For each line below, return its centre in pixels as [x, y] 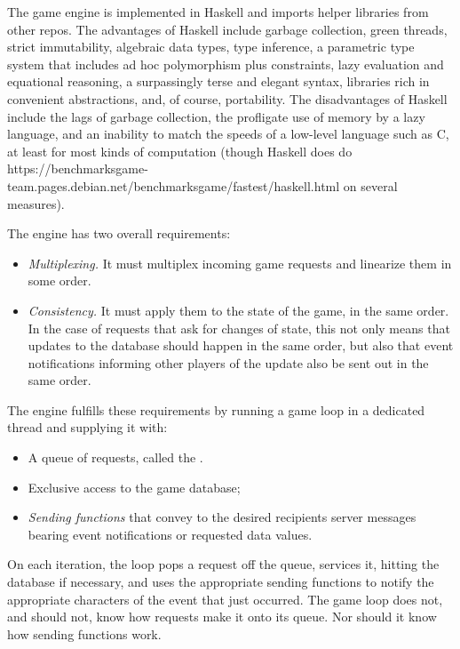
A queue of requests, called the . [115, 457]
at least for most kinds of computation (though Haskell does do [180, 151]
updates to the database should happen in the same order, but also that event [241, 345]
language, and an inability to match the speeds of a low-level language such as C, [228, 134]
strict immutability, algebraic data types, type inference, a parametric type [211, 47]
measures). [36, 203]
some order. [59, 280]
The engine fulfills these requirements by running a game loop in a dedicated [216, 409]
